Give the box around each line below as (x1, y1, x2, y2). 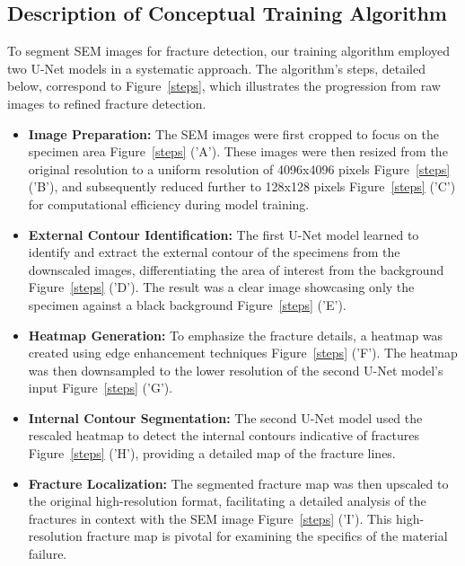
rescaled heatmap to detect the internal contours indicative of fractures (28, 426, 419, 445)
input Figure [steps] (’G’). (28, 378, 173, 397)
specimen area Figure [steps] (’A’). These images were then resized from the (28, 142, 448, 161)
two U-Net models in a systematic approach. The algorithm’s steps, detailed (7, 58, 426, 77)
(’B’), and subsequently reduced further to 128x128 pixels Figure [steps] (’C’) (28, 177, 456, 196)
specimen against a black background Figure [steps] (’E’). (28, 295, 347, 314)
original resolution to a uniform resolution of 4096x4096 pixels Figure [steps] (28, 159, 451, 178)
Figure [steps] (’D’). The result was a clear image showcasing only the (28, 278, 415, 296)
